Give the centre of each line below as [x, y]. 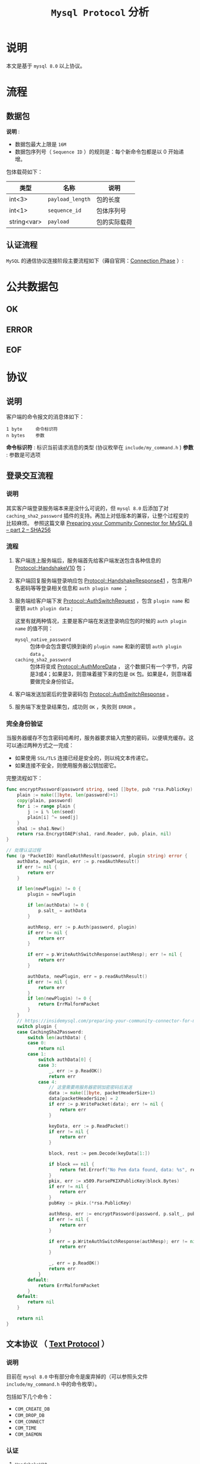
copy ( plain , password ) [45, 801]
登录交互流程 [30, 475]
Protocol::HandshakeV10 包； [51, 568]
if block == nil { [71, 1164]
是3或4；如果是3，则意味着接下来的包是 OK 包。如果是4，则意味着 [111, 674]
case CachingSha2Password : [50, 1032]
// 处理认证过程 [24, 851]
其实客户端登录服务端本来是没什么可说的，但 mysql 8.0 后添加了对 [87, 508]
